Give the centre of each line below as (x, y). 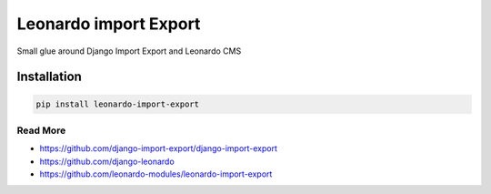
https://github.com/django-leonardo (107, 161)
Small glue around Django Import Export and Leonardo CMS (129, 51)
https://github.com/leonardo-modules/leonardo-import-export (156, 174)
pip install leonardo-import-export (118, 104)
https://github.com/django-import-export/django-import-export (158, 148)
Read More (41, 130)
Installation (49, 77)
